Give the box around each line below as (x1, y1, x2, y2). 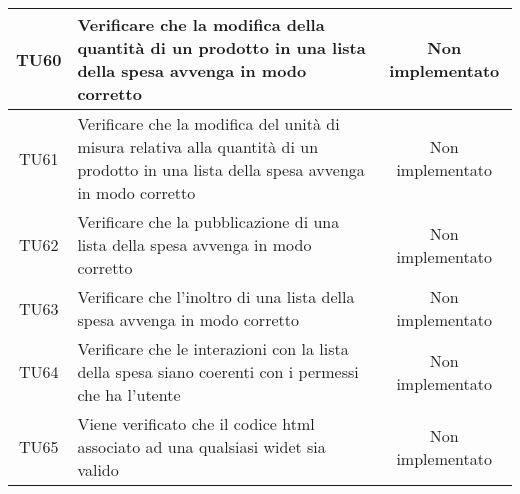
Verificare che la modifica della (77, 13, 325, 36)
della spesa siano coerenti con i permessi (77, 360, 359, 383)
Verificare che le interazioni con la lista (77, 337, 349, 360)
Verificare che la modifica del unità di (77, 112, 340, 135)
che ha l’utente (77, 383, 181, 406)
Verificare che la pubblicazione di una (77, 210, 340, 233)
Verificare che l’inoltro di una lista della (77, 285, 355, 308)
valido (77, 458, 119, 481)
